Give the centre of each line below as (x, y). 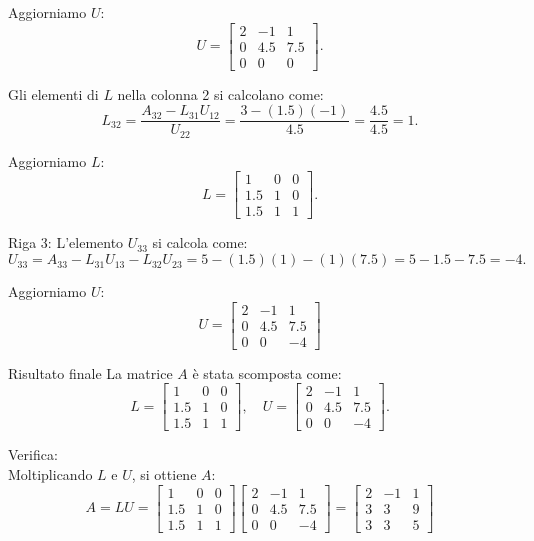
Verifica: (33, 454)
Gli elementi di (53, 93)
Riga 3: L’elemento (66, 242)
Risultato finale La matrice (90, 372)
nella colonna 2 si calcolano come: (220, 93)
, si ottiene (164, 474)
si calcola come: (200, 242)
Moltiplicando (50, 474)
